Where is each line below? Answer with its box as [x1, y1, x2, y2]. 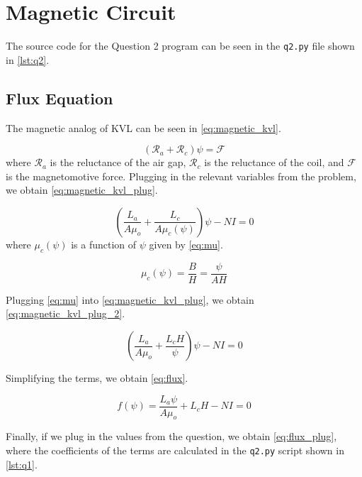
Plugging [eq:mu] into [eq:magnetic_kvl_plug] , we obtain [6, 292, 254, 307]
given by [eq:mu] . [149, 236, 223, 251]
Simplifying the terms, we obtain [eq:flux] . [6, 371, 188, 385]
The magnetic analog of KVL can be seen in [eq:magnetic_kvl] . [6, 120, 281, 135]
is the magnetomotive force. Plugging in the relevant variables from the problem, [6, 168, 356, 183]
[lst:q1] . [6, 456, 38, 471]
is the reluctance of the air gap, [50, 155, 186, 170]
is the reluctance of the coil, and [204, 155, 344, 170]
